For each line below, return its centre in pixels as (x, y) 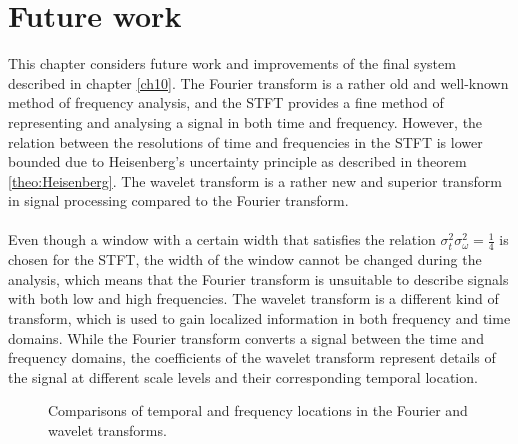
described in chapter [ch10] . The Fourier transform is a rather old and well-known (258, 82)
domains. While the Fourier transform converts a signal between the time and (246, 337)
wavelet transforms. (107, 430)
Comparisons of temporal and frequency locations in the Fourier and (258, 410)
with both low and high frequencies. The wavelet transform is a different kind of (253, 298)
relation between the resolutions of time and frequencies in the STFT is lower (245, 141)
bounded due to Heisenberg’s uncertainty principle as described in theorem (237, 161)
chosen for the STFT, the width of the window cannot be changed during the (245, 259)
